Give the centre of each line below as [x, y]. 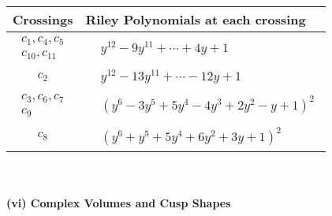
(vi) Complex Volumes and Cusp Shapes [119, 203]
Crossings [43, 19]
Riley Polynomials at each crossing [196, 19]
